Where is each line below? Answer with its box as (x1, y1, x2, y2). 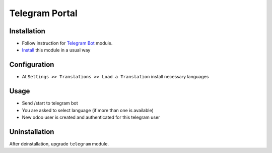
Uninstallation (9, 127, 54, 136)
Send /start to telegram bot (22, 100, 78, 106)
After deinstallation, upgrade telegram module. (9, 140, 109, 146)
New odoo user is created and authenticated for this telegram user (22, 114, 160, 121)
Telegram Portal (9, 8, 78, 19)
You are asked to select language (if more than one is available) (22, 107, 154, 113)
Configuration (9, 61, 54, 69)
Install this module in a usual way (22, 47, 91, 53)
